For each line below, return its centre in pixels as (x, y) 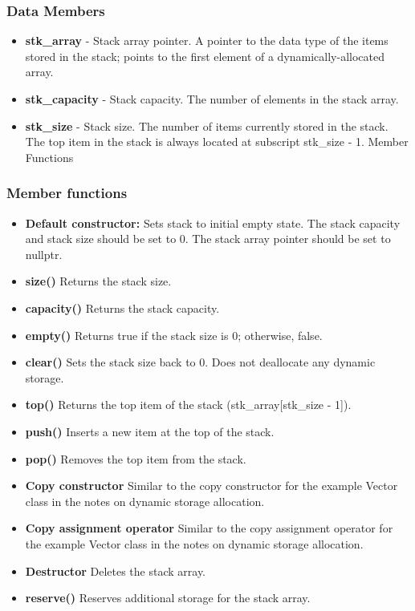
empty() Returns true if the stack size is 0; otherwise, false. (174, 335)
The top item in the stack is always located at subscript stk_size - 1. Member (217, 142)
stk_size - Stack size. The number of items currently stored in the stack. (207, 125)
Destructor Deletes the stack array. (116, 571)
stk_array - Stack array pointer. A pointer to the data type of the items (207, 40)
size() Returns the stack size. (98, 281)
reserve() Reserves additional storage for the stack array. (168, 598)
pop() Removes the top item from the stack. (136, 458)
